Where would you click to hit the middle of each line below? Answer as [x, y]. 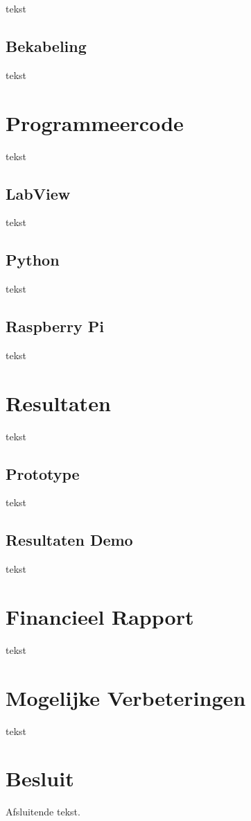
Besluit [40, 778]
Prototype [43, 473]
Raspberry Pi [55, 326]
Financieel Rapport [100, 616]
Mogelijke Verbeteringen [126, 697]
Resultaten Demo [69, 540]
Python [33, 260]
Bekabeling [46, 45]
